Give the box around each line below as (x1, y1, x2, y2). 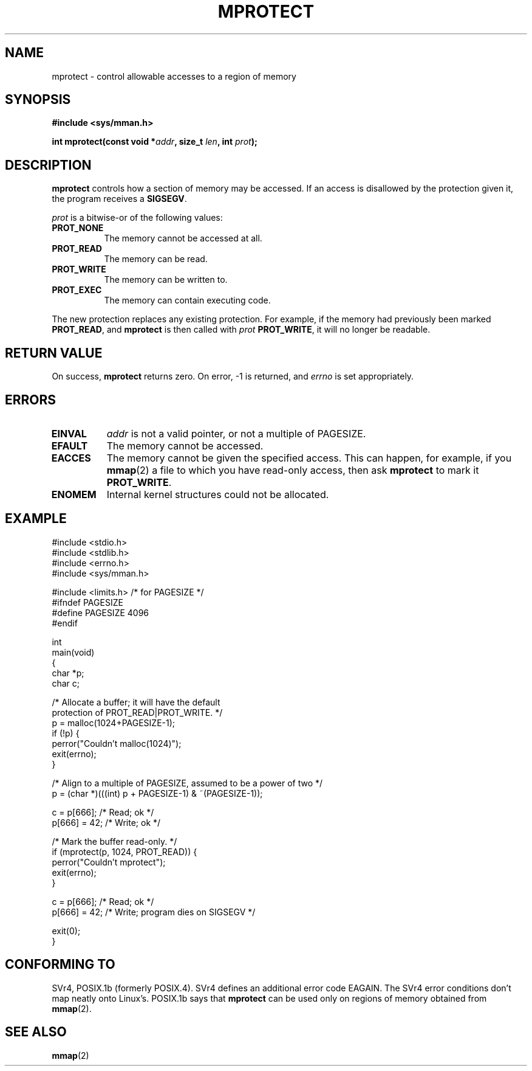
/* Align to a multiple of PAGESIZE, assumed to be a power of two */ (52, 777, 323, 788)
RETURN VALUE (5, 345, 103, 361)
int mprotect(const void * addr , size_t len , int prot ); (52, 136, 257, 147)
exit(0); (52, 925, 81, 936)
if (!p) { (52, 727, 80, 738)
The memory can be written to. (104, 274, 228, 285)
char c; (52, 678, 80, 688)
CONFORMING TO (5, 957, 115, 972)
